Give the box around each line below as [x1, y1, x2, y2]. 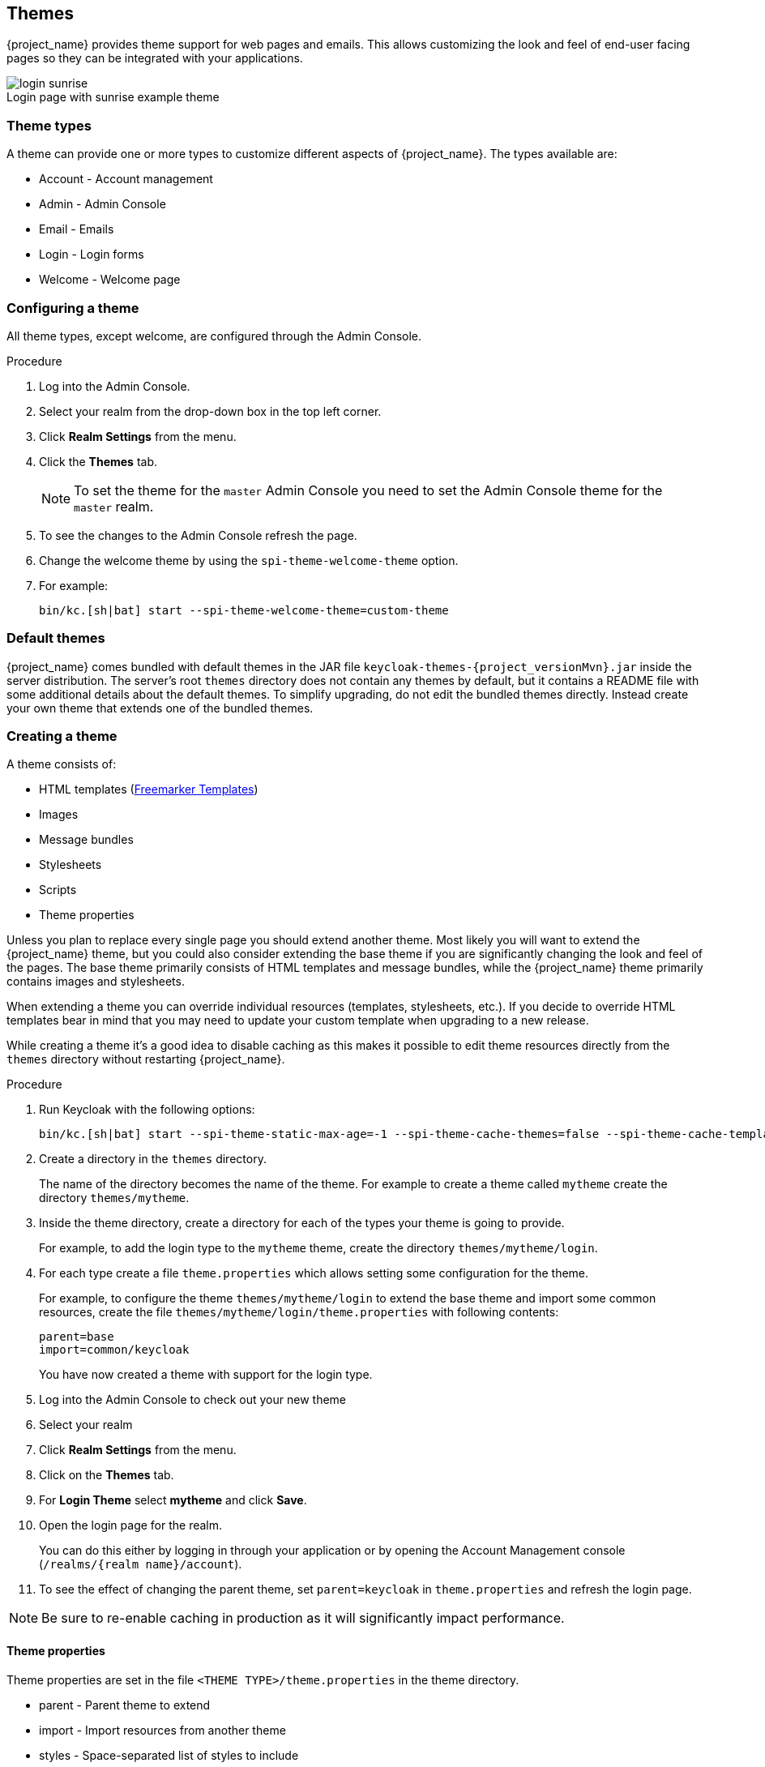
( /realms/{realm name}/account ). [39, 1557, 242, 1572]
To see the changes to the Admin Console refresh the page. [39, 528, 357, 542]
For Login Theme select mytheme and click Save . [39, 1493, 307, 1508]
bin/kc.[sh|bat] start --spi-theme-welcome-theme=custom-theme [39, 603, 449, 617]
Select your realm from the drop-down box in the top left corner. [39, 404, 382, 418]
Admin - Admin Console [39, 197, 166, 212]
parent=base [39, 1330, 114, 1344]
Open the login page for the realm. [39, 1518, 223, 1533]
